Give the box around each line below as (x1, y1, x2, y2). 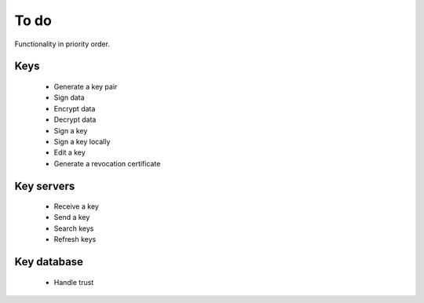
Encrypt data (53, 104, 96, 113)
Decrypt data (53, 115, 97, 125)
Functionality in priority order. (14, 39, 110, 49)
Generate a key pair (53, 82, 118, 91)
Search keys (53, 224, 94, 233)
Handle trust (53, 277, 94, 287)
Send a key (53, 213, 90, 222)
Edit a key (53, 148, 86, 157)
